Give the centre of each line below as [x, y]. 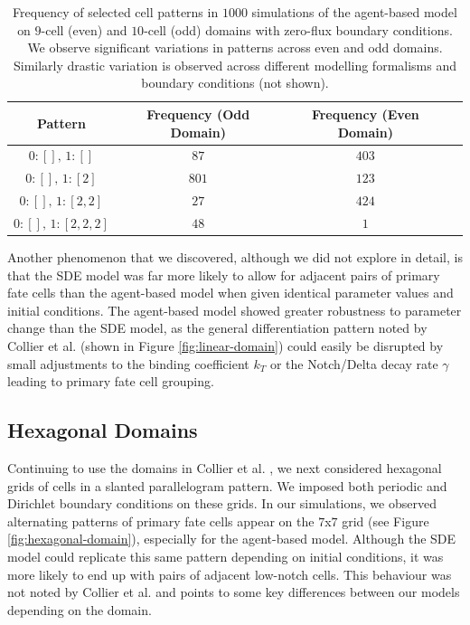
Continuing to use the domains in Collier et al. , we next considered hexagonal [225, 467]
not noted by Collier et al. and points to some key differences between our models [234, 592]
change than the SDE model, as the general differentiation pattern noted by [217, 328]
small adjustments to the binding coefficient [128, 363]
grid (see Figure [385, 521]
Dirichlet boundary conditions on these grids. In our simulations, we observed [222, 503]
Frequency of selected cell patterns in [116, 12]
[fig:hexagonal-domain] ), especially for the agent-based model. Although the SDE [232, 539]
